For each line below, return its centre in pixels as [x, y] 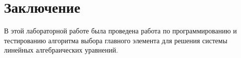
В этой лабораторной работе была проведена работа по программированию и [120, 31]
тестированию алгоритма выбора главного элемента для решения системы [116, 40]
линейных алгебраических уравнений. [61, 50]
